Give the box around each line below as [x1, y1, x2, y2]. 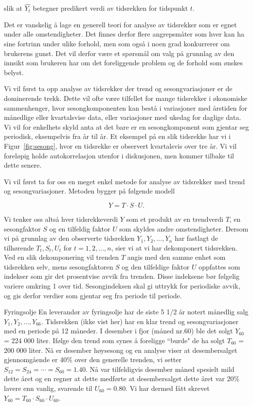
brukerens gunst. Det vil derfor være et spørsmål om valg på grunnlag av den [4, 48, 235, 58]
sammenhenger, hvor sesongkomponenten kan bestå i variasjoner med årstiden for [4, 102, 248, 113]
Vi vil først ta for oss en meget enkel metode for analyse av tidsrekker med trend [4, 176, 245, 186]
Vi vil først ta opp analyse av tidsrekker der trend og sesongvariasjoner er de [4, 83, 233, 94]
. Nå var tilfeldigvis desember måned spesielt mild [85, 364, 235, 374]
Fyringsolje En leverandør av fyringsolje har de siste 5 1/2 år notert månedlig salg [4, 307, 249, 317]
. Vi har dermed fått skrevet [126, 383, 210, 393]
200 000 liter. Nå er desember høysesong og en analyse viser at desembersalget [4, 345, 237, 355]
